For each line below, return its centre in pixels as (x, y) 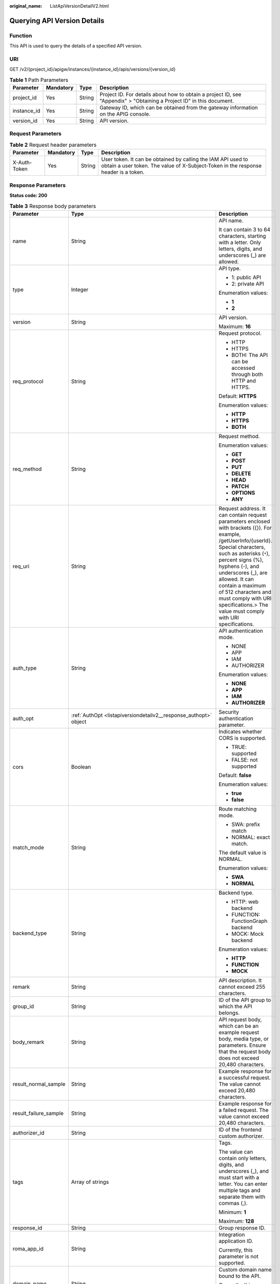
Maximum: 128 (236, 1221)
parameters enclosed (244, 521)
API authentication (241, 631)
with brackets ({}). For (245, 527)
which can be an (239, 1026)
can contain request (243, 515)
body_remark (28, 1042)
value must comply (242, 611)
